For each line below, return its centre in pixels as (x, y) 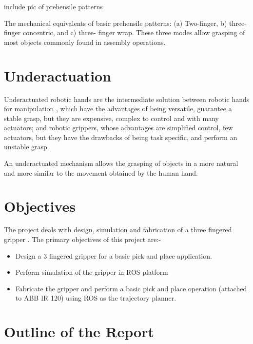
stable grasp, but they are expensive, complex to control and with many (111, 118)
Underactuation (58, 75)
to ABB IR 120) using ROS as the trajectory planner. (96, 298)
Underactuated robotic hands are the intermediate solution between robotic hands (127, 99)
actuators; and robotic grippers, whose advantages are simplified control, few (118, 128)
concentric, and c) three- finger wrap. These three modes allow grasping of (134, 32)
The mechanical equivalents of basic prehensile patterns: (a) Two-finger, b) (116, 23)
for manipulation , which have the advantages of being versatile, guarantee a (118, 109)
